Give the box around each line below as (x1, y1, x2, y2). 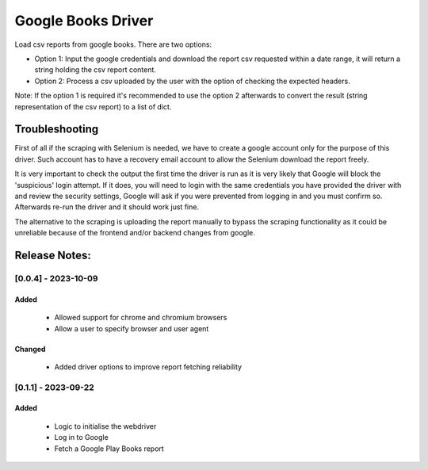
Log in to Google (54, 433, 109, 442)
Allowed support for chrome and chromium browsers (54, 313, 227, 323)
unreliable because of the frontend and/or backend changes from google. (14, 228, 255, 238)
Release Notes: (14, 248, 91, 262)
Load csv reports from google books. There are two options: (14, 40, 212, 49)
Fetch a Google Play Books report (54, 444, 164, 453)
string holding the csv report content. (34, 65, 156, 75)
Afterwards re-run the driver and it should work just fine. (14, 202, 200, 212)
